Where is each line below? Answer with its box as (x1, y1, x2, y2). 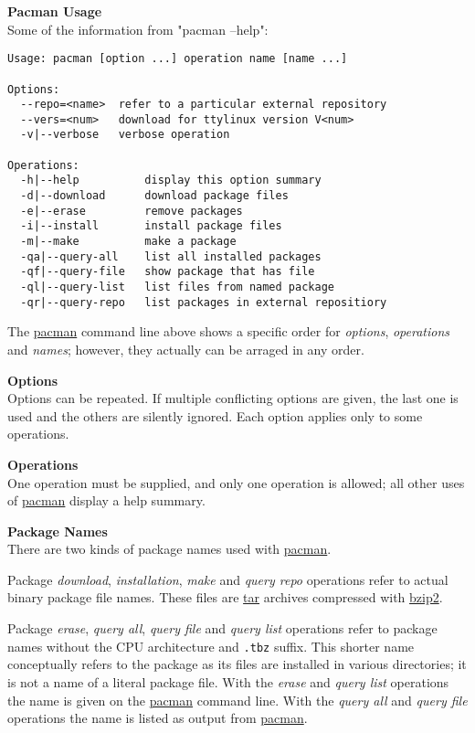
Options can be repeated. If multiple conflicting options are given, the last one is (7, 388, 459, 408)
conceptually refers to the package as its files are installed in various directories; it (7, 654, 467, 674)
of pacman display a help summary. (7, 491, 206, 510)
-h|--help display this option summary (20, 174, 322, 187)
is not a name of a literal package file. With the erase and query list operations (7, 672, 449, 691)
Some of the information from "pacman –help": (7, 19, 269, 38)
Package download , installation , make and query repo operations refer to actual (7, 569, 449, 589)
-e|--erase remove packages (20, 204, 243, 218)
